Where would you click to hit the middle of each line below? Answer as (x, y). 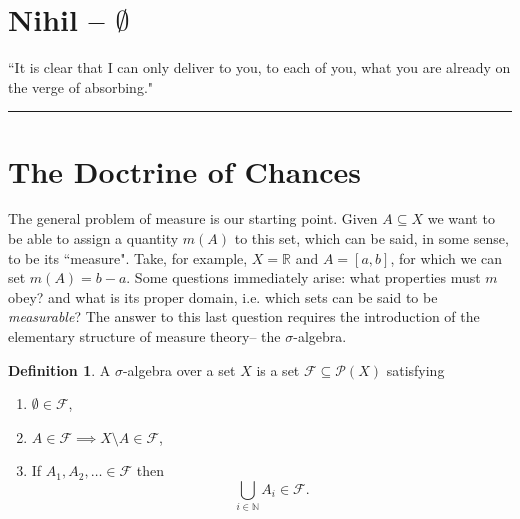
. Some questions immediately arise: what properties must (303, 277)
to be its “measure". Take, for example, (128, 257)
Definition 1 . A (59, 369)
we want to (461, 218)
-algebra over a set (179, 369)
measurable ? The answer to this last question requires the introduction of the (244, 316)
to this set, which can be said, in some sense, (371, 238)
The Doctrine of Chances (184, 170)
